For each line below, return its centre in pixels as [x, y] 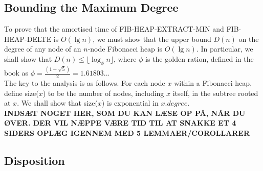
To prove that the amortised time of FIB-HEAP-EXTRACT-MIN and [114, 29]
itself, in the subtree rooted [215, 93]
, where [125, 58]
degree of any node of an [43, 49]
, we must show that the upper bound [152, 39]
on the [249, 39]
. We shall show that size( [57, 103]
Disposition [35, 160]
